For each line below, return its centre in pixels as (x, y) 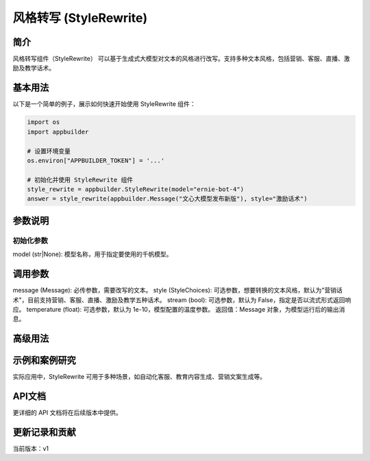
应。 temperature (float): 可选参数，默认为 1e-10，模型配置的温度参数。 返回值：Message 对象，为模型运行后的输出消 (179, 309)
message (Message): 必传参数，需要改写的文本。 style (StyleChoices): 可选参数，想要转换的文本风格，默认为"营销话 (177, 290)
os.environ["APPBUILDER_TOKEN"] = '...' (96, 160)
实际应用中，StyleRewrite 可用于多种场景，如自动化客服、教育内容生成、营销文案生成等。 (139, 377)
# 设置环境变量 (49, 151)
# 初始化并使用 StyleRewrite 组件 (80, 179)
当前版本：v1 (31, 449)
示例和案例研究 (44, 361)
